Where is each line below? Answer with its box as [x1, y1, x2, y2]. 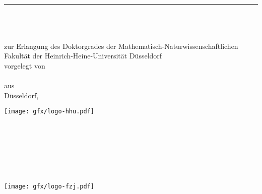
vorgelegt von [4, 60, 45, 71]
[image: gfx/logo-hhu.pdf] [4, 108, 94, 115]
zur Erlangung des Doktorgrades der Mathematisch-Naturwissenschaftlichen [4, 40, 238, 51]
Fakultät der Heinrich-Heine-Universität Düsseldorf [4, 50, 162, 61]
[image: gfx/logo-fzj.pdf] [4, 182, 94, 190]
